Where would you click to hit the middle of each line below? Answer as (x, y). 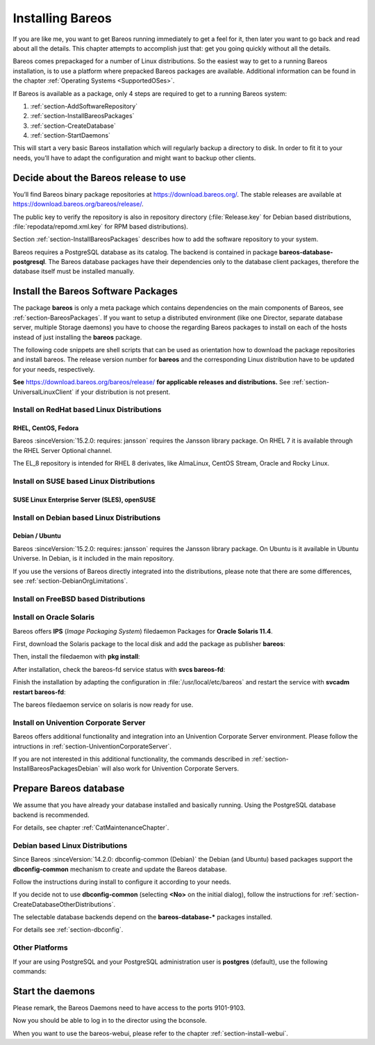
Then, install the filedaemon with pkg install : (76, 657)
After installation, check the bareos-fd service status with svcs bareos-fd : (119, 669)
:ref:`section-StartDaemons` (70, 135)
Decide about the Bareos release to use (100, 178)
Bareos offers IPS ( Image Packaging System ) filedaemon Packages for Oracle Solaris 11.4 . (143, 631)
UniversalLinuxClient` (43, 392)
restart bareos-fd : (39, 692)
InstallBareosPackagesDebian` (57, 768)
